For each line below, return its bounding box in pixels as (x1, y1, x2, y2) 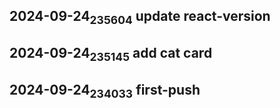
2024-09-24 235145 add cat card (9, 44, 213, 64)
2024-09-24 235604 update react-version (9, 8, 271, 28)
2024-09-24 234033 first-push (9, 81, 201, 101)
